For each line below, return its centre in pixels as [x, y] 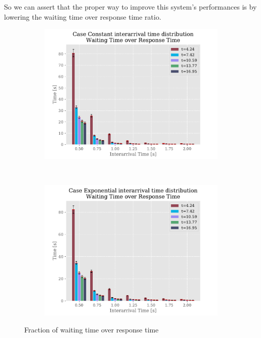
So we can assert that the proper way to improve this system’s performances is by [130, 7]
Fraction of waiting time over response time [91, 329]
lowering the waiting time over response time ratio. [83, 16]
